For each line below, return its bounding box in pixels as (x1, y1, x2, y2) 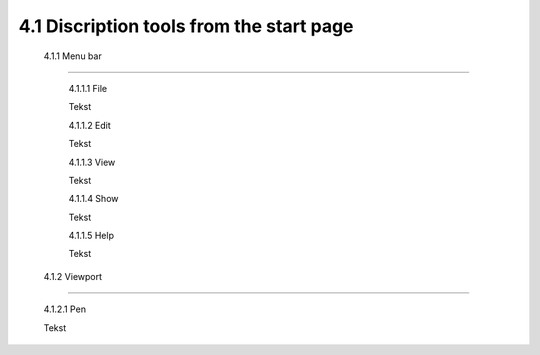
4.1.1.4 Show (68, 193, 119, 205)
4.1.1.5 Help (68, 230, 115, 242)
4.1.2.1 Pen (43, 303, 87, 315)
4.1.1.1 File (68, 82, 108, 94)
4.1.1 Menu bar (43, 50, 102, 62)
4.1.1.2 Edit (68, 119, 112, 131)
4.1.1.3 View (68, 156, 116, 168)
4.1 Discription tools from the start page (18, 15, 354, 37)
